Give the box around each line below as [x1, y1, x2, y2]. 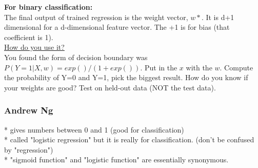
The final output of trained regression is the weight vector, [4, 11, 188, 22]
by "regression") [4, 144, 53, 155]
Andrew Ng [4, 104, 53, 117]
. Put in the [140, 62, 177, 72]
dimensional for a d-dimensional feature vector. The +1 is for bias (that [4, 22, 230, 32]
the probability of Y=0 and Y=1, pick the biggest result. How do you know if [4, 72, 248, 83]
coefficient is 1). [4, 31, 53, 42]
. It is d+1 [201, 11, 234, 22]
